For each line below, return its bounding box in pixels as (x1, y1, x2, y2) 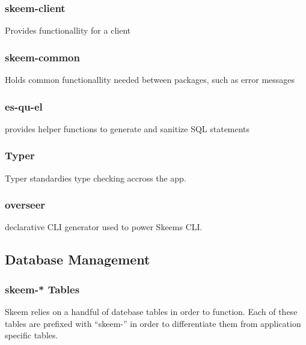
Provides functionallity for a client (5, 24, 131, 37)
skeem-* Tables (5, 281, 80, 296)
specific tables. (5, 329, 58, 341)
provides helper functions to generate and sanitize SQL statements (5, 122, 250, 135)
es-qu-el (5, 99, 43, 114)
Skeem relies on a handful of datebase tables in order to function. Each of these (5, 305, 298, 318)
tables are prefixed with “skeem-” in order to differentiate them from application (5, 317, 301, 329)
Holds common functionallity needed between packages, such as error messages (5, 73, 295, 86)
